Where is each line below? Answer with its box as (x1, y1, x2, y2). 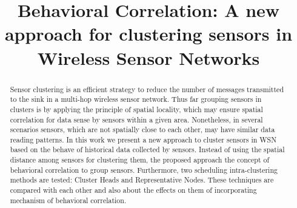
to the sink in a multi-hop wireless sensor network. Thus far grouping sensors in (10, 94, 262, 104)
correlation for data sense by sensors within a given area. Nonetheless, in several (10, 114, 263, 124)
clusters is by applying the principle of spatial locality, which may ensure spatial (10, 104, 263, 114)
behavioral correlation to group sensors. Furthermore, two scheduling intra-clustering (10, 164, 278, 175)
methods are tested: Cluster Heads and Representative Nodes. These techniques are (10, 175, 274, 185)
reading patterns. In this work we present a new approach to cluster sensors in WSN (10, 134, 277, 144)
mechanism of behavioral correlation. (10, 195, 127, 205)
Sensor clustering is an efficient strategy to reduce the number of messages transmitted (10, 84, 284, 94)
